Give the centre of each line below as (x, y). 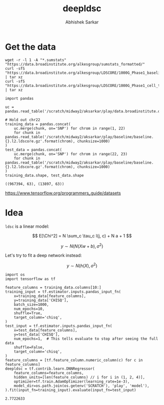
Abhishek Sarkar (82, 22)
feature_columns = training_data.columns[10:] (53, 287)
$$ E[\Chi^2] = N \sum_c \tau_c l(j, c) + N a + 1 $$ (82, 235)
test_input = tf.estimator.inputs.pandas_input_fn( (59, 326)
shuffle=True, (28, 313)
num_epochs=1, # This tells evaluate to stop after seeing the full (86, 339)
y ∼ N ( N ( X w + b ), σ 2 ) (82, 246)
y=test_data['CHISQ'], (37, 334)
